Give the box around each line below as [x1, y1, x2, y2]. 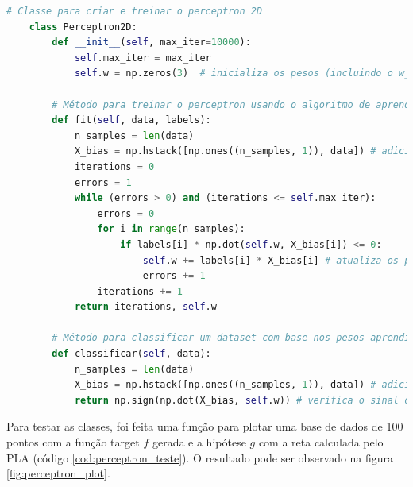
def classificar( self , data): [52, 348, 211, 360]
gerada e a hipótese [152, 434, 246, 450]
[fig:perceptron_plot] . [6, 465, 110, 481]
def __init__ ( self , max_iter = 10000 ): [52, 37, 251, 48]
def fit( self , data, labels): [52, 114, 211, 126]
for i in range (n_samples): [97, 223, 245, 235]
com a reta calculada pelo [258, 434, 384, 450]
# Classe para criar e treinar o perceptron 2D [6, 6, 263, 17]
